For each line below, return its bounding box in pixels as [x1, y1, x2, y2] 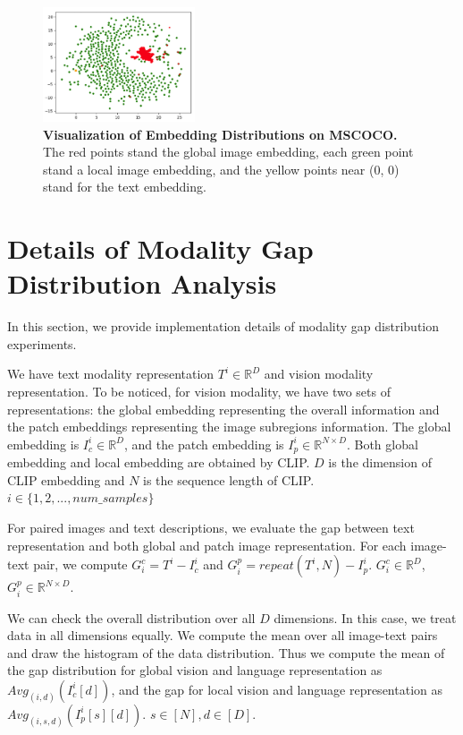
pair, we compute [33, 555, 128, 574]
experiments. [7, 334, 77, 353]
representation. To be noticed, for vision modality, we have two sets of [7, 381, 391, 400]
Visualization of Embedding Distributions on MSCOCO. [43, 124, 398, 143]
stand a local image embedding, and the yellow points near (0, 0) [43, 159, 400, 178]
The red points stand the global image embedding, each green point [43, 142, 414, 161]
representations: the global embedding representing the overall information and [7, 399, 440, 418]
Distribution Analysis [7, 265, 277, 302]
